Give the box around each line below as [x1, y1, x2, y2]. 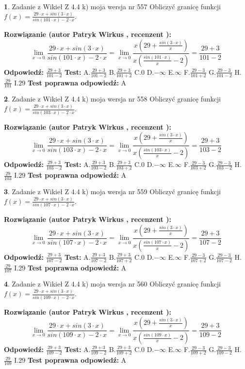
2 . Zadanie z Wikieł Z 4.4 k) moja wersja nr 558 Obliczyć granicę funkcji [4, 94, 221, 104]
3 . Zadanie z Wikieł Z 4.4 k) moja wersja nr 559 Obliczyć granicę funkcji [4, 186, 221, 196]
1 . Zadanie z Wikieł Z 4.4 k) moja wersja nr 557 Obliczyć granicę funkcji [4, 1, 221, 11]
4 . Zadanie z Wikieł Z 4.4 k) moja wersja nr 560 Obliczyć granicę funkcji [4, 279, 221, 289]
